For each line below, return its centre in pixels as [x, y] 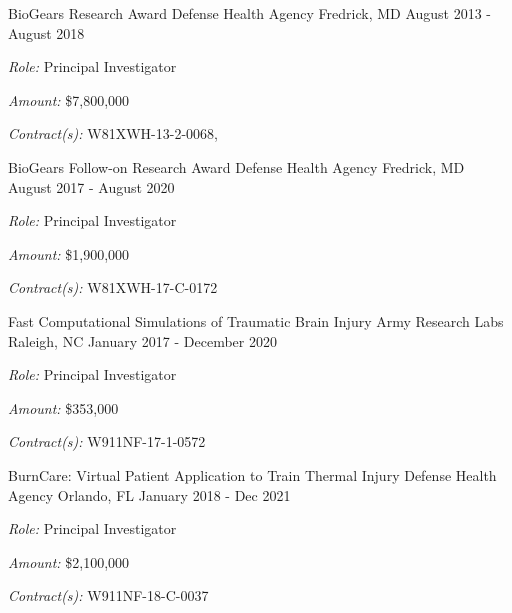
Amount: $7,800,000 [69, 99]
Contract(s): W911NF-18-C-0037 [108, 595]
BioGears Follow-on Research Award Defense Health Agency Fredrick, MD [236, 166]
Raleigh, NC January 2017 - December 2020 [142, 340]
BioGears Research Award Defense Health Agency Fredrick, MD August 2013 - [250, 13]
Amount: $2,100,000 [69, 561]
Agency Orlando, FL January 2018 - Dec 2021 [149, 494]
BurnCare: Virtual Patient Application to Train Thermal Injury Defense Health [252, 474]
